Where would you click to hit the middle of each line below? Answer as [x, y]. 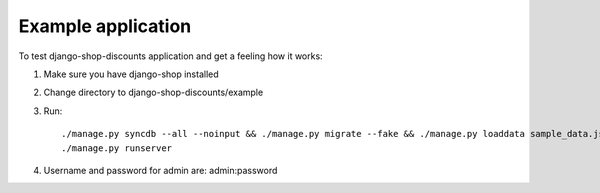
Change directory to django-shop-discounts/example [153, 92]
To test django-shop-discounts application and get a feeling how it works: [171, 56]
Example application [105, 26]
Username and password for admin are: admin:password [160, 170]
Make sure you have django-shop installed [131, 74]
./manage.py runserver [117, 148]
